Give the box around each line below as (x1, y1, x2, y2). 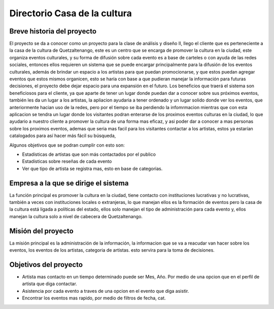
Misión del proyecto (9, 226, 74, 235)
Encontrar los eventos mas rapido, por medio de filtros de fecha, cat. (22, 295, 166, 301)
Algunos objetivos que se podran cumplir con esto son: (9, 142, 125, 148)
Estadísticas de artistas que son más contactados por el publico (22, 151, 156, 157)
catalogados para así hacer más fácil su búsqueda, (9, 132, 116, 139)
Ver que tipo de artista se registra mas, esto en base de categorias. (22, 165, 163, 171)
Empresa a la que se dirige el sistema (9, 179, 129, 187)
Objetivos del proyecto (9, 260, 83, 269)
